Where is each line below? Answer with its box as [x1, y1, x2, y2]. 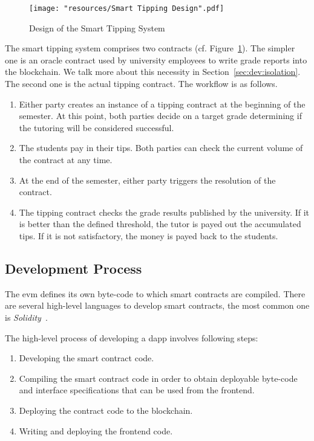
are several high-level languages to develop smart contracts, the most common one [5, 299, 310, 312]
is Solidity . [5, 311, 48, 323]
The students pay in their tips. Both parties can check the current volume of [19, 141, 303, 154]
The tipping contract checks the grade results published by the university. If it [19, 205, 310, 218]
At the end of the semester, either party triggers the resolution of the [19, 173, 276, 186]
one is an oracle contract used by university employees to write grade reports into [5, 53, 307, 66]
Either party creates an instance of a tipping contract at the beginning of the [19, 97, 306, 110]
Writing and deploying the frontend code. [19, 424, 173, 437]
